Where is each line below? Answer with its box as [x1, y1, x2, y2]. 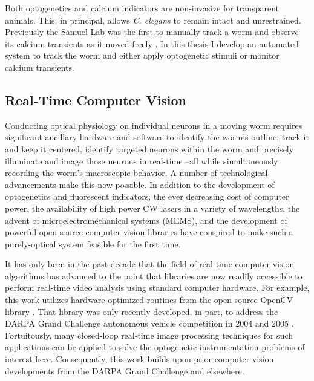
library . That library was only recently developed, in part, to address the [5, 305, 278, 317]
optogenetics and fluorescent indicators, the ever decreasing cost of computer [5, 190, 289, 203]
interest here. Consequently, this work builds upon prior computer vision [5, 353, 274, 365]
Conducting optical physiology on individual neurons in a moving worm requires [5, 119, 303, 131]
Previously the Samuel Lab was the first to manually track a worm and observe [5, 25, 299, 38]
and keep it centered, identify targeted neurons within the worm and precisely [5, 142, 294, 155]
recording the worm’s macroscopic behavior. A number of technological [5, 166, 268, 179]
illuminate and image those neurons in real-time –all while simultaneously [5, 154, 278, 167]
